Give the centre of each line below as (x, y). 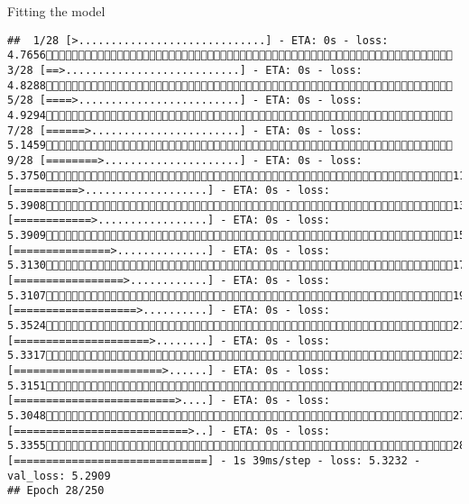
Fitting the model (56, 11)
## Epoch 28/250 (56, 491)
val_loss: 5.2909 (59, 476)
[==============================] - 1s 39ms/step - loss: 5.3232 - (214, 460)
